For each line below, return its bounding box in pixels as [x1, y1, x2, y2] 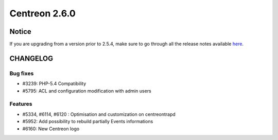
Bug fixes [9, 70, 34, 77]
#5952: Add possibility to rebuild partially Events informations [22, 118, 153, 125]
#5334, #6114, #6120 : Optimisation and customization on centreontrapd [22, 111, 176, 117]
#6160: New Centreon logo [22, 126, 80, 132]
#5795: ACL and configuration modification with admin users [22, 88, 151, 94]
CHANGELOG [9, 54, 54, 63]
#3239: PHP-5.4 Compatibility [22, 81, 86, 87]
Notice [9, 27, 32, 36]
